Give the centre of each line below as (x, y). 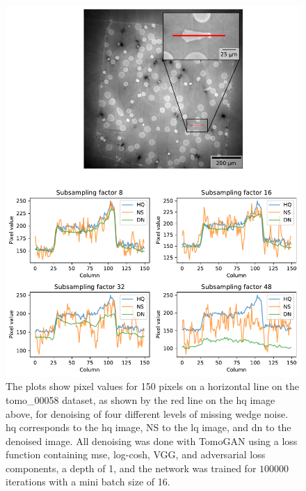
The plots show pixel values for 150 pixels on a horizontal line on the (152, 386)
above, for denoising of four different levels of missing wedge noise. (147, 413)
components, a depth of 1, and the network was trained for (131, 468)
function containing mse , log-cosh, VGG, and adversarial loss (136, 454)
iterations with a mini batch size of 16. (88, 482)
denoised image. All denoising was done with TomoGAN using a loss (152, 441)
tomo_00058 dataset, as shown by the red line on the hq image (140, 399)
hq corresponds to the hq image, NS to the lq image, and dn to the (148, 427)
